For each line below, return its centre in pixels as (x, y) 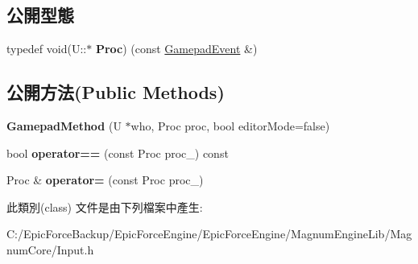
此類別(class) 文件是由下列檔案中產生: (105, 206)
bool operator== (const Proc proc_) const (118, 153)
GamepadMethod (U (64, 126)
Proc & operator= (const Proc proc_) (105, 180)
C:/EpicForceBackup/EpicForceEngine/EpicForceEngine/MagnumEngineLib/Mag (209, 234)
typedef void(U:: (47, 49)
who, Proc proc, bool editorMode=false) (230, 126)
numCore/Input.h (50, 249)
